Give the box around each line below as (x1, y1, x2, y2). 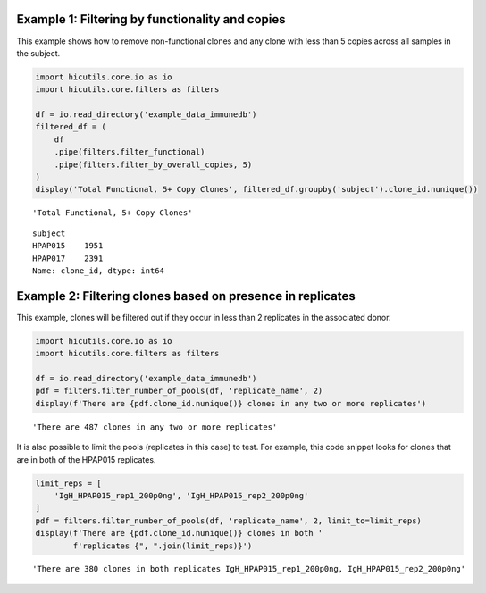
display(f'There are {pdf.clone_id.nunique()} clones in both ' (35, 528, 323, 539)
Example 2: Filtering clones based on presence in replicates (16, 288, 356, 304)
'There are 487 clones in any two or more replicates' (32, 422, 278, 432)
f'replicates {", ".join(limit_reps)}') (72, 540, 253, 551)
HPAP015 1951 (32, 241, 104, 251)
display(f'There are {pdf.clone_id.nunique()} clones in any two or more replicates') (35, 398, 427, 408)
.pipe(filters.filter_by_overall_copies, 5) (54, 159, 253, 170)
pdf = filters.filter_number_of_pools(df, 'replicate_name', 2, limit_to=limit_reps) (35, 515, 422, 526)
